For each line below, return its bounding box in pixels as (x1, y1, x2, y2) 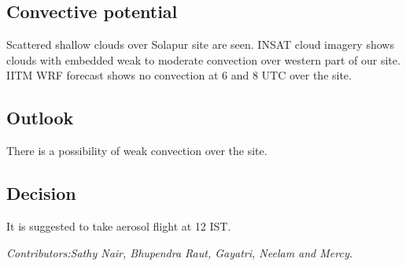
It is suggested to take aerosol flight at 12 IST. (6, 217, 231, 234)
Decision (6, 181, 76, 205)
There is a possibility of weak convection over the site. (6, 142, 268, 159)
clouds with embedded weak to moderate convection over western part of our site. (6, 51, 400, 68)
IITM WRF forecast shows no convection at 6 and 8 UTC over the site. (6, 67, 352, 83)
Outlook (6, 105, 74, 130)
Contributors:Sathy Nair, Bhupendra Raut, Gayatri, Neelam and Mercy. (6, 244, 353, 260)
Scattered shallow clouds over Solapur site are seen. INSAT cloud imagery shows (6, 36, 394, 53)
